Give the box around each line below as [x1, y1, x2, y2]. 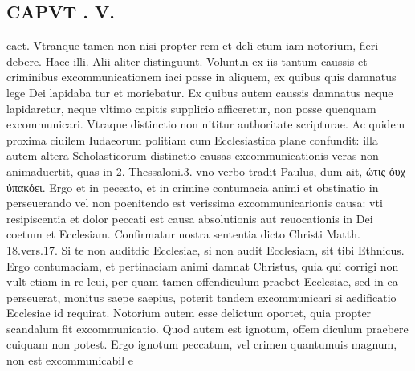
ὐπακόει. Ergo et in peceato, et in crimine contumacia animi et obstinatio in [6, 178, 379, 195]
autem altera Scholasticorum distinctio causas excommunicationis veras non [6, 147, 379, 164]
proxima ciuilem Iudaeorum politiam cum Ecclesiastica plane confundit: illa [6, 131, 378, 148]
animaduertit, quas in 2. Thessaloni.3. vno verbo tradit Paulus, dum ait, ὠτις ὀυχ [6, 162, 405, 179]
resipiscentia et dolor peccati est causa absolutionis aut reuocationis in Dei [6, 210, 373, 226]
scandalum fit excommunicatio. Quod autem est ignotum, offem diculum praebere [6, 320, 409, 336]
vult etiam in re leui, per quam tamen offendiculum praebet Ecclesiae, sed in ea [6, 273, 398, 290]
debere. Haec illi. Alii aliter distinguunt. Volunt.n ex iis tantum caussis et [6, 52, 368, 69]
